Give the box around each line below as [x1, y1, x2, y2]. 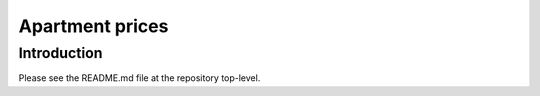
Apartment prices [18, 15, 169, 37]
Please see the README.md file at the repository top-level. [18, 72, 261, 84]
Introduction [18, 44, 103, 62]
